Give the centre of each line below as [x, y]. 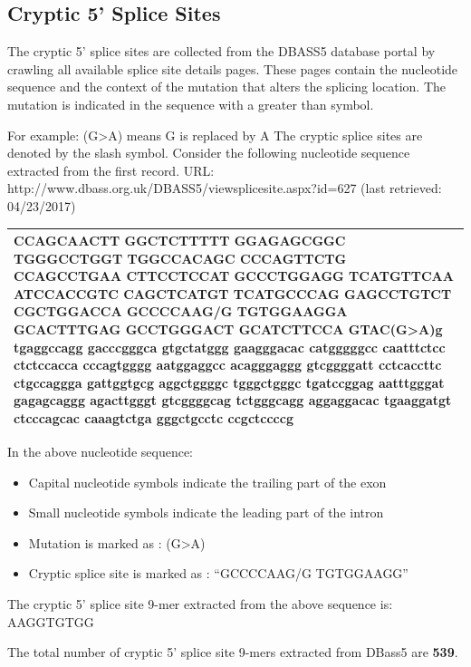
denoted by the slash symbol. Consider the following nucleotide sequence [209, 153]
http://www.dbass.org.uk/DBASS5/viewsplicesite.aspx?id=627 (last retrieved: [225, 188]
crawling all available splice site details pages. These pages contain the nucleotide [233, 68]
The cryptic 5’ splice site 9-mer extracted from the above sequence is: [200, 604]
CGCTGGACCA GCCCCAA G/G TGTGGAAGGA [181, 311]
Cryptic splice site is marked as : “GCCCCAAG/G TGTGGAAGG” [218, 573]
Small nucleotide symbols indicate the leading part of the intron [206, 512]
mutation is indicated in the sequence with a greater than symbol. [191, 104]
